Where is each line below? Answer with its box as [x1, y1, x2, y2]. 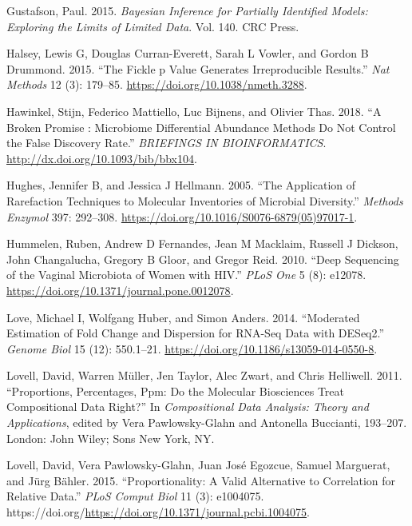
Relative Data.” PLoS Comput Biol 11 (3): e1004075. [6, 488, 264, 504]
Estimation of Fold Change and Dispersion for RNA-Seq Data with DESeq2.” [6, 325, 385, 341]
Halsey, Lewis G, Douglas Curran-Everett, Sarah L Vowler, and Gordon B [6, 45, 369, 62]
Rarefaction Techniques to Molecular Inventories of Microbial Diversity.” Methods [6, 192, 403, 209]
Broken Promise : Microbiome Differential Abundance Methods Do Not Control [6, 118, 396, 135]
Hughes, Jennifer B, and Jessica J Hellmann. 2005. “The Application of [6, 177, 355, 193]
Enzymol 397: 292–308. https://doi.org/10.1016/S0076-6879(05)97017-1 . [6, 208, 358, 225]
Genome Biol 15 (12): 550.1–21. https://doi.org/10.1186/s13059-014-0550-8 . [6, 340, 378, 357]
